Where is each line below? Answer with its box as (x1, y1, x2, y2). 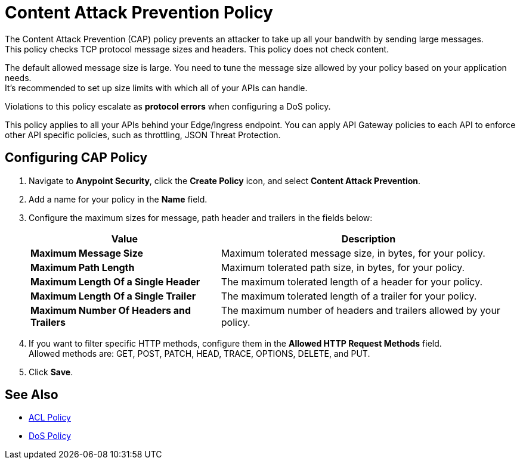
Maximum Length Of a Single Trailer (30, 289, 196, 302)
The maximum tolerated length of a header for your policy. (221, 275, 483, 288)
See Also (5, 387, 58, 403)
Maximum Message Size (30, 247, 144, 259)
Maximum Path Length (30, 261, 135, 273)
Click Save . (29, 366, 73, 377)
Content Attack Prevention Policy (5, 2, 273, 23)
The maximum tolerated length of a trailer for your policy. (221, 289, 477, 302)
